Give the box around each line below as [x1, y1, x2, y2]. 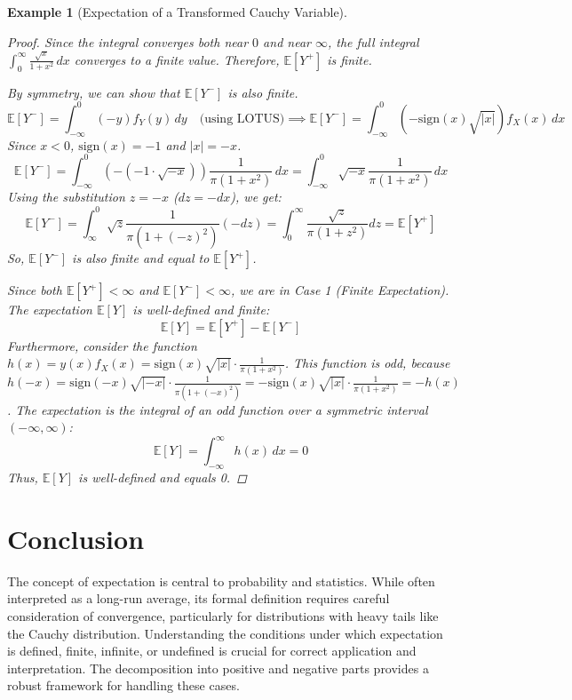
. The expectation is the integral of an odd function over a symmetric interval [7, 400, 428, 418]
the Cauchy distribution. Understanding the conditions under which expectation [7, 624, 443, 642]
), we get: [230, 187, 282, 206]
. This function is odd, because [284, 354, 450, 372]
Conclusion [7, 520, 145, 556]
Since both [7, 281, 62, 298]
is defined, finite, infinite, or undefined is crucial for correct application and [7, 641, 417, 660]
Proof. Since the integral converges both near [7, 32, 249, 51]
